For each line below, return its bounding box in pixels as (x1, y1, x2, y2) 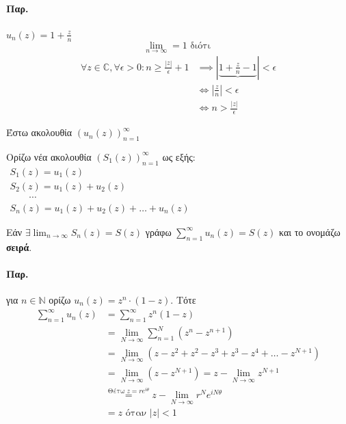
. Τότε (170, 292, 196, 306)
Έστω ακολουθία (6, 125, 72, 140)
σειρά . (6, 239, 32, 254)
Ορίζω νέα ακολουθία (6, 149, 92, 163)
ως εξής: (162, 149, 196, 163)
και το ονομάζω (279, 224, 341, 239)
